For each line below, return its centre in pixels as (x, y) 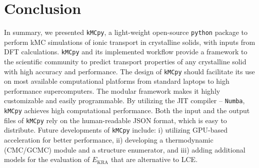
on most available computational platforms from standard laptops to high (117, 81)
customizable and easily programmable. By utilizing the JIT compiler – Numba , (124, 100)
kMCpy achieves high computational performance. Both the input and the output (127, 110)
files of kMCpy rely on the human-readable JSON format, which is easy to (115, 120)
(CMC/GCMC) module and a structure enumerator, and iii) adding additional (125, 149)
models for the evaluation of (47, 159)
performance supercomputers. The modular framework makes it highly (112, 90)
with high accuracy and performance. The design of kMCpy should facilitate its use (129, 71)
